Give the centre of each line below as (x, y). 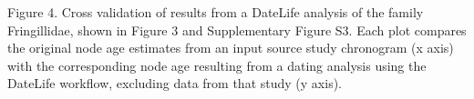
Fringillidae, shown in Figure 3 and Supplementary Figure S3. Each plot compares (237, 30)
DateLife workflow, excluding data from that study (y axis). (175, 83)
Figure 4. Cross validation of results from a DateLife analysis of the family (216, 12)
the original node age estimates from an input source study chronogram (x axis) (231, 48)
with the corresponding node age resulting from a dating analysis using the (217, 65)
